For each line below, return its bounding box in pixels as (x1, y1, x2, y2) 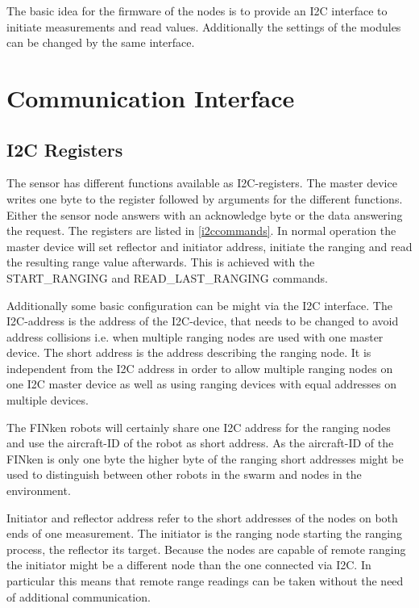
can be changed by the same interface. (6, 34, 195, 51)
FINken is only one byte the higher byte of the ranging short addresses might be (6, 450, 404, 467)
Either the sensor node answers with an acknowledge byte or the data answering (6, 206, 403, 223)
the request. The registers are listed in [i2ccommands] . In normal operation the (6, 222, 396, 239)
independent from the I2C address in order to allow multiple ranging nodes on (6, 359, 393, 376)
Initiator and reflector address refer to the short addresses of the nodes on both (6, 509, 398, 526)
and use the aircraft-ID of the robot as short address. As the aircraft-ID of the (6, 434, 394, 451)
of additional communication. (6, 588, 151, 605)
